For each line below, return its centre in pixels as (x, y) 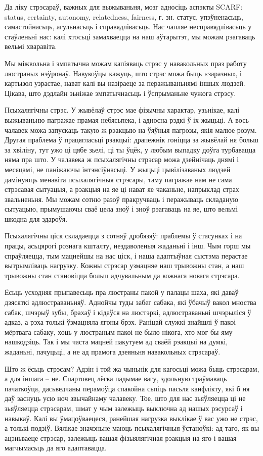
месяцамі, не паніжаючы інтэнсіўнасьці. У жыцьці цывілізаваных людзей (118, 169)
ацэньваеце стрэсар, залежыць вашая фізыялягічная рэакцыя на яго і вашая (121, 438)
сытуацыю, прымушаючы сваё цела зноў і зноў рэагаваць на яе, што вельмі (121, 209)
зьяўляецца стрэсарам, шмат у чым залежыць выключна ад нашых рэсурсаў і (124, 408)
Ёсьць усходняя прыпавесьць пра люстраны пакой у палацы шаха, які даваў (122, 292)
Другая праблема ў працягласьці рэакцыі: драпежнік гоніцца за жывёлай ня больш (131, 140)
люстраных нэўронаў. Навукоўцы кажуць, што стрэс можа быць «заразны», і (123, 73)
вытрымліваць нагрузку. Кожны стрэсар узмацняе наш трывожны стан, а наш (124, 265)
